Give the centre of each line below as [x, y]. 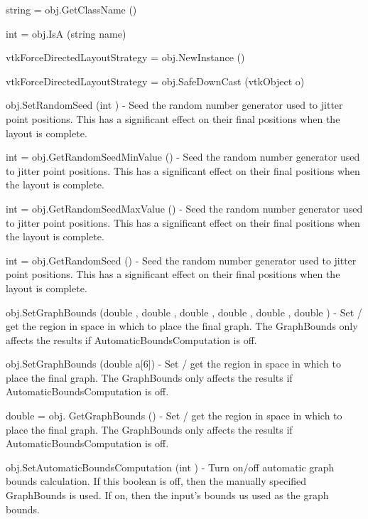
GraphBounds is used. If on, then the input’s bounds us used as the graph [167, 495]
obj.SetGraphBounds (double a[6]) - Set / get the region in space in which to [173, 364]
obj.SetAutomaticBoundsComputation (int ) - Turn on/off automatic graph [170, 467]
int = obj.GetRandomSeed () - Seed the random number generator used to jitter [181, 260]
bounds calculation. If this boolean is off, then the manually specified [156, 481]
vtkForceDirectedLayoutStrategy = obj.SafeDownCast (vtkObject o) [155, 81]
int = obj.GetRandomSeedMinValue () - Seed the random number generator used [183, 157]
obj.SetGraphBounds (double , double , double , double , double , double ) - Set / [184, 312]
